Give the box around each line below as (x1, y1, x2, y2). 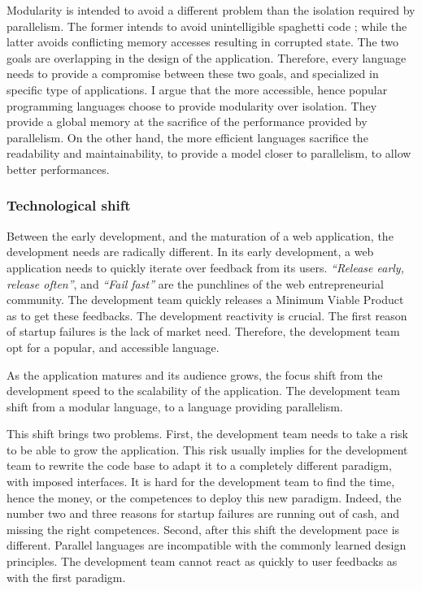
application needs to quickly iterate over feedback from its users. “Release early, (7, 259, 404, 276)
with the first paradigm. (7, 568, 126, 585)
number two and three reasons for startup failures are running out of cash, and (7, 505, 399, 522)
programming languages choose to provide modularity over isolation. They (7, 97, 377, 114)
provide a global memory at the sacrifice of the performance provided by (7, 113, 368, 130)
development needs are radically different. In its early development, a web (7, 243, 374, 260)
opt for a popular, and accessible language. (7, 338, 220, 355)
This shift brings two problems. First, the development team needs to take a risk (7, 425, 408, 442)
